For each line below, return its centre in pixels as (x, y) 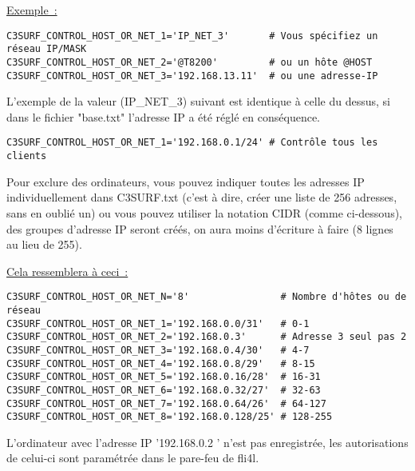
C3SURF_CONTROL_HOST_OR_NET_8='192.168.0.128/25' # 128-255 (170, 417)
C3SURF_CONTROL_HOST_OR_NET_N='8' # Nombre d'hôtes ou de (207, 297)
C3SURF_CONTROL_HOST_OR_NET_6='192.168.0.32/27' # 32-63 (164, 390)
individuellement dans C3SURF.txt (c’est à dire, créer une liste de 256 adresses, (202, 197)
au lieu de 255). (44, 244)
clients (27, 156)
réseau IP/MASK (47, 49)
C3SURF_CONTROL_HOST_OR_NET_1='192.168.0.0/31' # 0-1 (158, 323)
